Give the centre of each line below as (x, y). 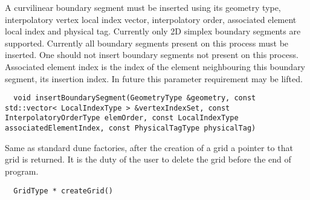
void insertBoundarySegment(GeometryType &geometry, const (135, 98)
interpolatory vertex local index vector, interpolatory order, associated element (151, 19)
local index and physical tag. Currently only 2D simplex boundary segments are (153, 31)
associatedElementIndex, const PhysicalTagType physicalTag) (131, 128)
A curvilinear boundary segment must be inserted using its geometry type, (143, 7)
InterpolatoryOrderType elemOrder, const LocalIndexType (122, 118)
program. (22, 171)
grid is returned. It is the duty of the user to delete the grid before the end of (148, 159)
